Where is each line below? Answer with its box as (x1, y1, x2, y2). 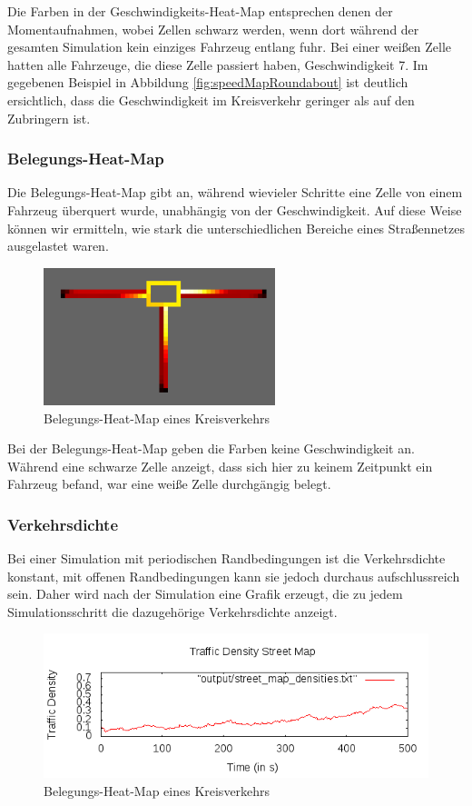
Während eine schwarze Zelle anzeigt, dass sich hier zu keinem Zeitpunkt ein (7, 456, 433, 475)
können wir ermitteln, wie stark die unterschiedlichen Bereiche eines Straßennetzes (7, 218, 465, 237)
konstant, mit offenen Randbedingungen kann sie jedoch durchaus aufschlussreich (7, 566, 460, 585)
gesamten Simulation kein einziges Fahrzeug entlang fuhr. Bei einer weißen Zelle (7, 37, 452, 56)
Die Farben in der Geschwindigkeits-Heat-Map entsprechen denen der (7, 2, 393, 20)
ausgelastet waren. (7, 236, 109, 255)
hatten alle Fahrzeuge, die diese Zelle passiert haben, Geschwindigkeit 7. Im (7, 55, 428, 74)
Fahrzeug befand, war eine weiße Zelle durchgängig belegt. (7, 474, 331, 493)
